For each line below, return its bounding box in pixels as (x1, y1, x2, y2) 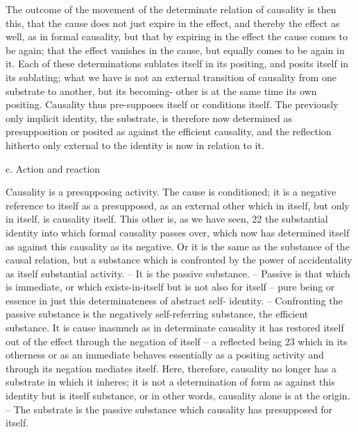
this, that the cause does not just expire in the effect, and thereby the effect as (6, 15, 340, 30)
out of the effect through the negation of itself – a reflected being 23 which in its (6, 334, 348, 348)
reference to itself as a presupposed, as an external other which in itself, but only (6, 198, 350, 212)
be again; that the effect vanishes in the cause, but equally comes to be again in (6, 42, 345, 57)
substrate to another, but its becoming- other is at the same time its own (6, 83, 317, 98)
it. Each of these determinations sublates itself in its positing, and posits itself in (6, 56, 349, 71)
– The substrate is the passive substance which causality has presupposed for (6, 401, 333, 416)
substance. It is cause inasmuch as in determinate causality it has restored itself (6, 320, 344, 335)
